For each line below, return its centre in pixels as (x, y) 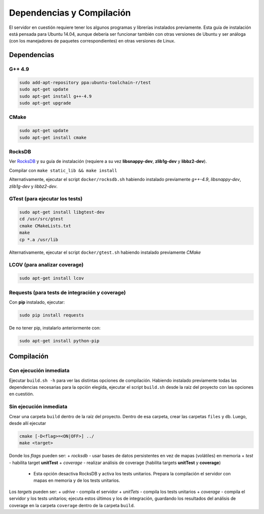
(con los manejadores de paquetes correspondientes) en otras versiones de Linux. (92, 41)
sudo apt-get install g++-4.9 (55, 96)
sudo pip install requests (52, 315)
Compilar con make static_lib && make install (63, 170)
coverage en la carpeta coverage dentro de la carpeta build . (72, 505)
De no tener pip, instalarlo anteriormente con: (55, 328)
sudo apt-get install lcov (52, 278)
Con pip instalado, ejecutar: (37, 302)
